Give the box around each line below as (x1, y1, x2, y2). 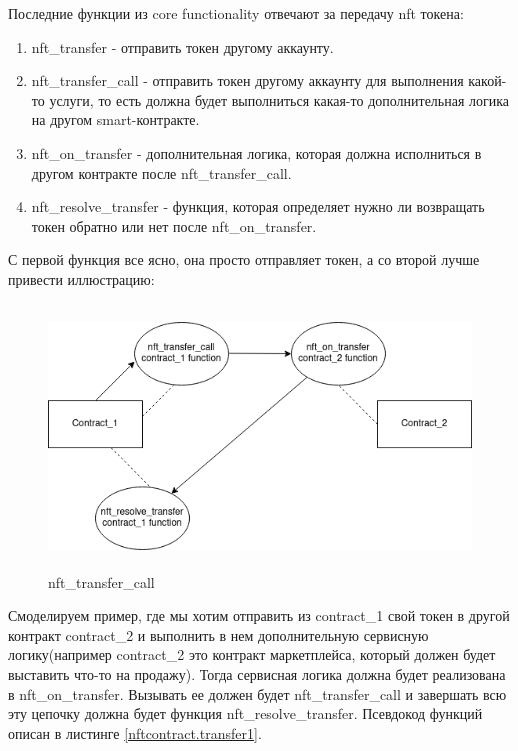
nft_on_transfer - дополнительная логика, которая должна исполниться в (31, 142, 482, 163)
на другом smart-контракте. (31, 109, 200, 130)
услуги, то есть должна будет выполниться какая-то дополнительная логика (49, 89, 510, 110)
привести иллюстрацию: (8, 268, 155, 289)
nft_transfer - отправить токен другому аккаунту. (31, 36, 334, 57)
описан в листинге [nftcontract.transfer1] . (8, 722, 262, 743)
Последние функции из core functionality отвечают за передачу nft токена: (8, 3, 464, 23)
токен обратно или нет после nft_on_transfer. (31, 215, 317, 236)
